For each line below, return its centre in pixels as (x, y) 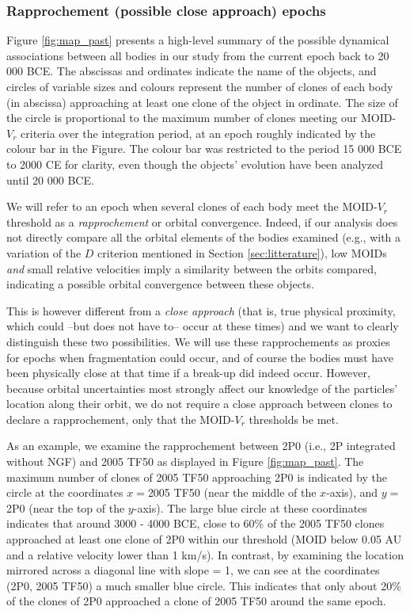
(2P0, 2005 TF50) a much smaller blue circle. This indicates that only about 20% (204, 585)
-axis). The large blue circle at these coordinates (250, 507)
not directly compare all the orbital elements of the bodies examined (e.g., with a (204, 237)
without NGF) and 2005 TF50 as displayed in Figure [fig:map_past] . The (185, 461)
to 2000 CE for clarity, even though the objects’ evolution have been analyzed (195, 164)
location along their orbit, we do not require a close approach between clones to (199, 404)
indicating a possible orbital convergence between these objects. (160, 284)
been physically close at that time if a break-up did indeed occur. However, (188, 373)
